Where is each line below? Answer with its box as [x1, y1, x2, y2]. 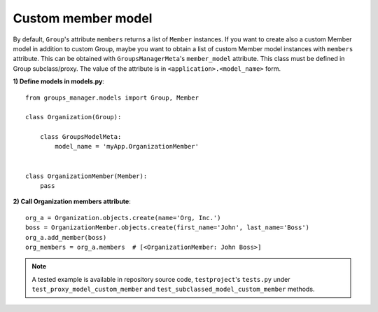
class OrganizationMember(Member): [25, 172, 148, 180]
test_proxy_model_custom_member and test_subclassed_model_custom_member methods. [31, 285, 315, 294]
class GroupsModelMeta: [39, 133, 122, 141]
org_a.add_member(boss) [25, 233, 107, 241]
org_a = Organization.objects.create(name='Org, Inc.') [25, 214, 221, 222]
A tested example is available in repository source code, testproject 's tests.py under [31, 275, 290, 283]
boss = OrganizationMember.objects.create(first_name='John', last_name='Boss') [25, 224, 310, 231]
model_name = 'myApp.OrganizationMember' [55, 142, 199, 151]
